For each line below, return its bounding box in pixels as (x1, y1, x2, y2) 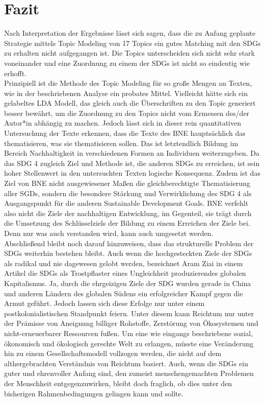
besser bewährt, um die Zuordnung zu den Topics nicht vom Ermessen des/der (4, 107, 250, 118)
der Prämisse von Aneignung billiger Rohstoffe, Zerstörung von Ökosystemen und (4, 318, 258, 328)
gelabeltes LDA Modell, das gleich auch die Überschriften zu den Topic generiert (4, 98, 256, 108)
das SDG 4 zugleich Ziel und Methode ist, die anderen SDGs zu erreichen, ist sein (4, 157, 260, 168)
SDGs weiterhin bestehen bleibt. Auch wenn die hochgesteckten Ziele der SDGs (4, 248, 252, 258)
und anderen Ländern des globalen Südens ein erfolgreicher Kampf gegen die (4, 288, 243, 298)
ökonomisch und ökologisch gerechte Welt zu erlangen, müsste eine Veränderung (4, 338, 254, 348)
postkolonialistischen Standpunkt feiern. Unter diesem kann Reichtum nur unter (4, 308, 254, 318)
